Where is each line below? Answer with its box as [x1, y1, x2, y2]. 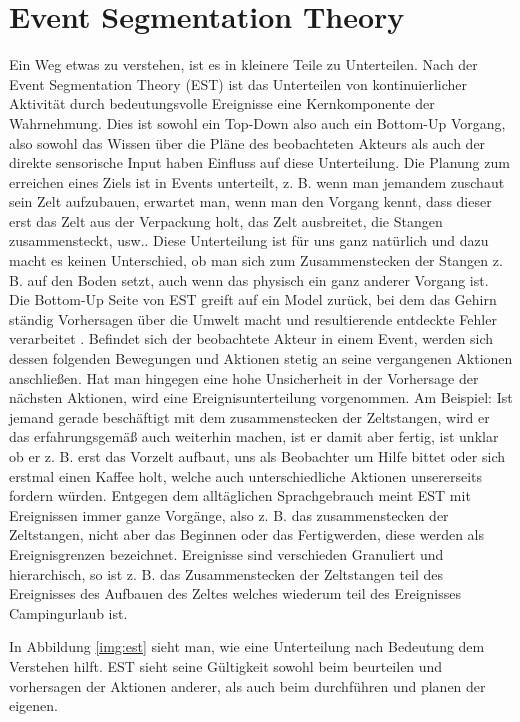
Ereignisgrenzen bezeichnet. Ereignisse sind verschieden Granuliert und [9, 543, 444, 564]
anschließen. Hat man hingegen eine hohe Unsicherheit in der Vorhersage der [9, 367, 479, 388]
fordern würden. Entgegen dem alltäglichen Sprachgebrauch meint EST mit [9, 485, 471, 506]
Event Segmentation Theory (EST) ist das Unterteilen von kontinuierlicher [9, 73, 468, 94]
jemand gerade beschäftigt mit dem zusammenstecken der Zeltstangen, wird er [9, 406, 490, 427]
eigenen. [9, 695, 58, 716]
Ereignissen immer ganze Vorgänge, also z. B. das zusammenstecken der [9, 504, 449, 525]
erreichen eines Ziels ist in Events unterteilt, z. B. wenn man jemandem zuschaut [9, 171, 505, 192]
